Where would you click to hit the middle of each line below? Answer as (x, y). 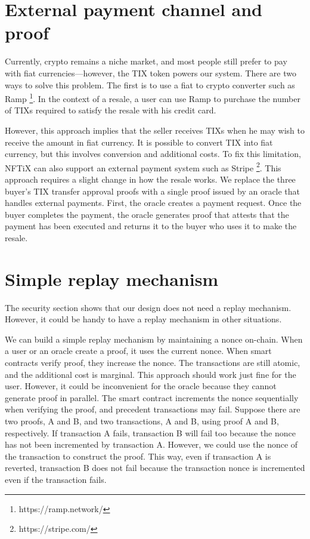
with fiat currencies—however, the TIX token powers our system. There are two (151, 73)
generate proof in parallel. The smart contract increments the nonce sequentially (152, 397)
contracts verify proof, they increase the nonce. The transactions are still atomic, (153, 363)
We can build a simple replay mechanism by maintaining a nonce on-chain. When (154, 339)
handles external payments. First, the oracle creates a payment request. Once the (153, 203)
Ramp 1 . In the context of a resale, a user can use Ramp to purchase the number (153, 98)
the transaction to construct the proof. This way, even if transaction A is (138, 456)
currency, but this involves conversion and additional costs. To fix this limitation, (153, 154)
